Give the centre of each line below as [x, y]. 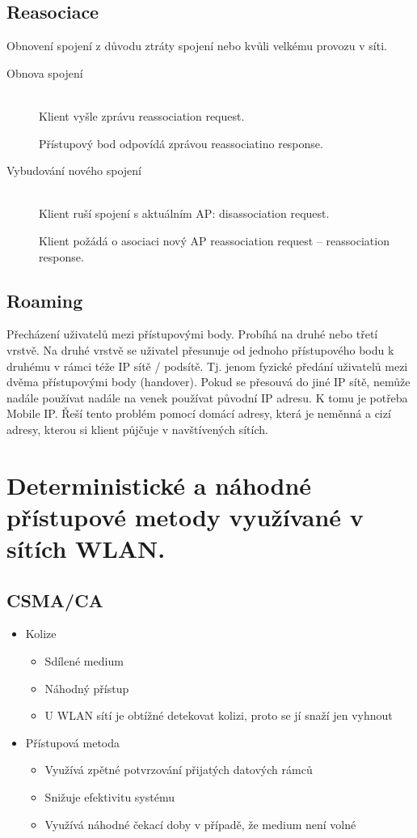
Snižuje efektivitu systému [110, 797]
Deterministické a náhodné [159, 485]
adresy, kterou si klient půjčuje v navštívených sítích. [137, 429]
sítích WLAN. [86, 549]
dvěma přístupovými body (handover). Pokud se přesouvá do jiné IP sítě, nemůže [208, 382]
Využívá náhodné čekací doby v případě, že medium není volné [200, 824]
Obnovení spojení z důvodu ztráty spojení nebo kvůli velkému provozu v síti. [197, 46]
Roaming [45, 300]
